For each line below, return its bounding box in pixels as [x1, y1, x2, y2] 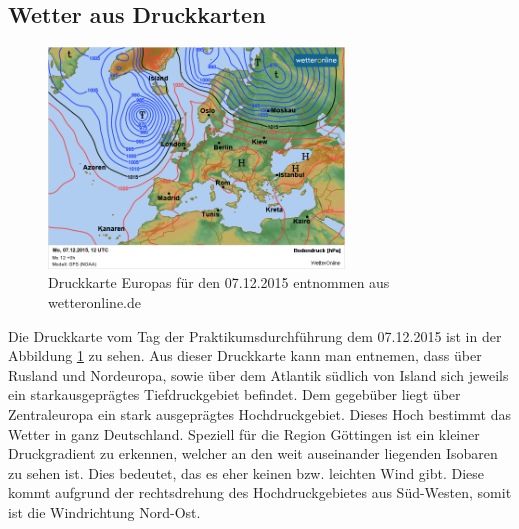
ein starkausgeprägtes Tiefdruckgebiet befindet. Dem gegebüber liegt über [8, 384, 461, 405]
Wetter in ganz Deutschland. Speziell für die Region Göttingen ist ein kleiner [8, 423, 480, 444]
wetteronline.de [48, 292, 141, 313]
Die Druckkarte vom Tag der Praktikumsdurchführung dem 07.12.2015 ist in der [8, 325, 502, 346]
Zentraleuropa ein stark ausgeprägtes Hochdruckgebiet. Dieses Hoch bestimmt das [8, 404, 511, 425]
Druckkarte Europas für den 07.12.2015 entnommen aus [48, 272, 390, 293]
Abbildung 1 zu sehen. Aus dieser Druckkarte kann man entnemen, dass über [8, 345, 482, 366]
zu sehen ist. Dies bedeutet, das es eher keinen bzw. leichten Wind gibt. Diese [8, 462, 485, 483]
